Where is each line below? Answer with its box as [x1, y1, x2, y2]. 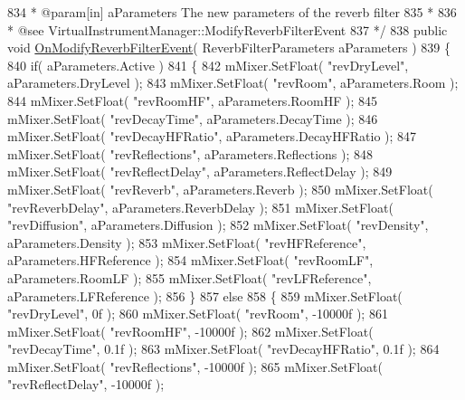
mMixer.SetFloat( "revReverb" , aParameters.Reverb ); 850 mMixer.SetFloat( [7, 179, 433, 198]
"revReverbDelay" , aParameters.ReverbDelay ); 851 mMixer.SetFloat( [7, 197, 394, 216]
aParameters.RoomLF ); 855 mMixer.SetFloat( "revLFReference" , [7, 268, 372, 287]
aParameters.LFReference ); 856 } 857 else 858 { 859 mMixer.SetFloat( [7, 286, 403, 305]
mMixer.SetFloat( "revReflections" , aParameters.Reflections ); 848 [7, 144, 374, 163]
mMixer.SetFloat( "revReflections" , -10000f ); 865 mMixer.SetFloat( [7, 357, 383, 376]
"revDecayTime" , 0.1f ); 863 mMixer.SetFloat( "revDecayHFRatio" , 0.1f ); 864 [7, 339, 440, 358]
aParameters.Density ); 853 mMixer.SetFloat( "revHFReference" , [7, 233, 366, 252]
